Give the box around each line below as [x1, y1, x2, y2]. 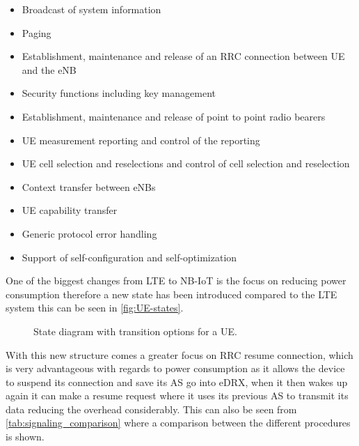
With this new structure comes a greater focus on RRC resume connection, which [6, 347, 353, 362]
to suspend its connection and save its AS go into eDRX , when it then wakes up [6, 374, 348, 389]
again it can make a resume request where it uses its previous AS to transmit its [6, 388, 349, 403]
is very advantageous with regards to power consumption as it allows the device [6, 361, 345, 376]
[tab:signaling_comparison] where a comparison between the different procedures [6, 415, 351, 430]
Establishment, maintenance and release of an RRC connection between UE [22, 49, 345, 63]
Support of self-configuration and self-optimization [22, 249, 237, 264]
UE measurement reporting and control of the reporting [22, 132, 260, 147]
